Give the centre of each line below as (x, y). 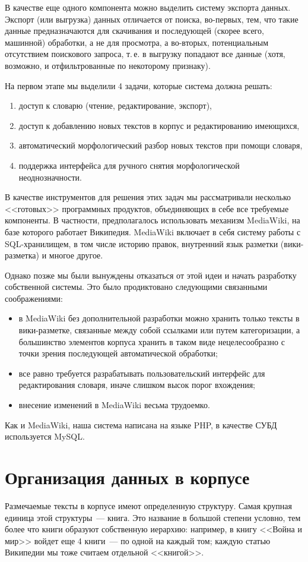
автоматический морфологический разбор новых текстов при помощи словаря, (161, 145)
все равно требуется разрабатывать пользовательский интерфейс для (142, 373)
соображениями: (34, 298)
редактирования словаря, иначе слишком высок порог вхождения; (137, 385)
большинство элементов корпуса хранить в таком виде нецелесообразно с (152, 341)
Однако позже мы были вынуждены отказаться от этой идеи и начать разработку (151, 275)
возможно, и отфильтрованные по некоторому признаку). (108, 65)
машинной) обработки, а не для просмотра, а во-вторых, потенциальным (137, 42)
